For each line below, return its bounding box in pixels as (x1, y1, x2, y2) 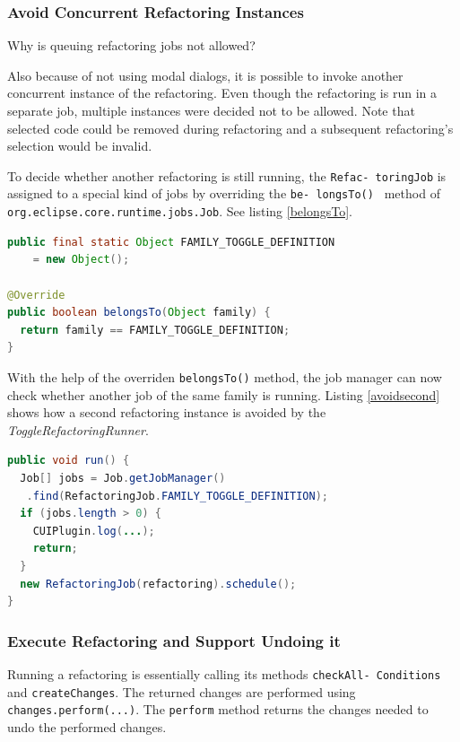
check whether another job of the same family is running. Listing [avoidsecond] (7, 385, 440, 404)
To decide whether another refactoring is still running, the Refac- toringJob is (7, 166, 447, 185)
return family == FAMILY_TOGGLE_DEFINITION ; (20, 323, 291, 336)
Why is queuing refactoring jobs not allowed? (7, 36, 256, 55)
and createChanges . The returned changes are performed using (7, 682, 356, 701)
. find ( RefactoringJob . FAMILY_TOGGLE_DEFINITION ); (26, 489, 329, 502)
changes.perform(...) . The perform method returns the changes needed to (7, 700, 429, 719)
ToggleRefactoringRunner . (7, 420, 149, 439)
